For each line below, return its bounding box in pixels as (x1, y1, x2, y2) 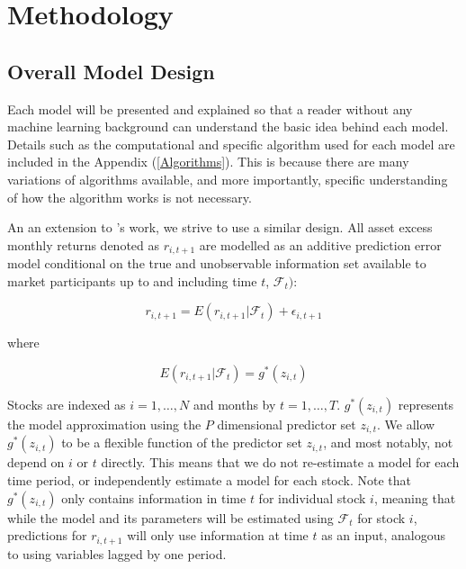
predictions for (7, 526, 87, 545)
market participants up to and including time (7, 271, 257, 290)
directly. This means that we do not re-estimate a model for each (101, 453, 460, 472)
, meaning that (373, 488, 456, 507)
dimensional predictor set (217, 414, 356, 433)
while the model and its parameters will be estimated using (7, 508, 334, 527)
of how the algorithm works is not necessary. (7, 187, 252, 206)
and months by (193, 394, 276, 413)
